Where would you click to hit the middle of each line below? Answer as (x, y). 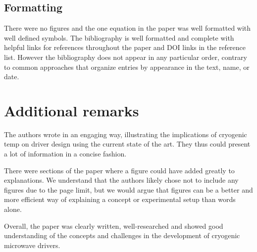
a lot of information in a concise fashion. (65, 154)
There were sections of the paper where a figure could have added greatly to (119, 170)
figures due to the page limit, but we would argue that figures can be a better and (128, 189)
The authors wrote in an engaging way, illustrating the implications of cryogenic (126, 134)
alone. (13, 209)
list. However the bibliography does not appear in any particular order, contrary (126, 57)
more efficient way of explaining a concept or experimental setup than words (120, 199)
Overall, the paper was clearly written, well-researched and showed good (114, 226)
